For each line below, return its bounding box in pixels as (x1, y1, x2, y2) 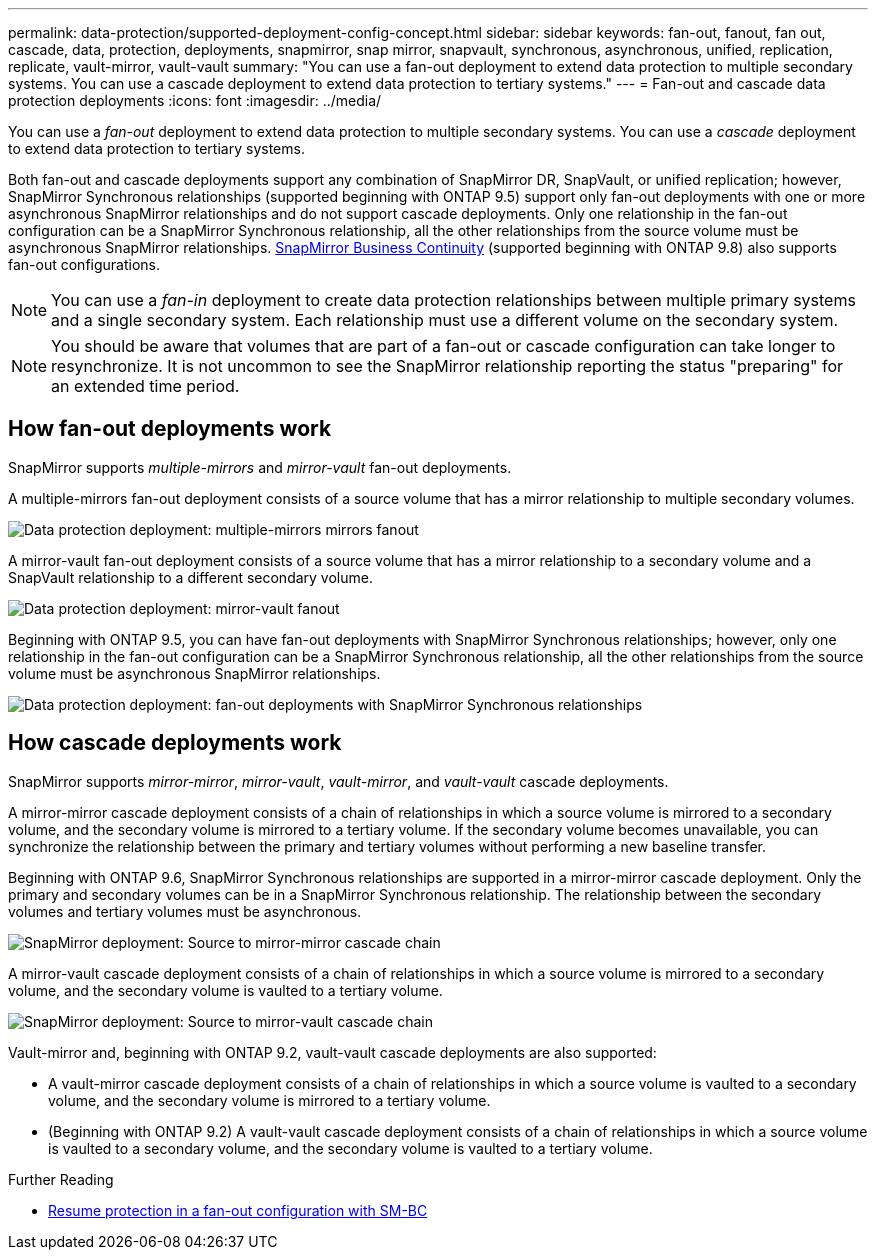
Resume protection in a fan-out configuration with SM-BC (48, 1201, 428, 1219)
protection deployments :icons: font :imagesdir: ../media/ (8, 92, 382, 109)
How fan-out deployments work (8, 416, 332, 442)
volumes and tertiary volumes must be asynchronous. (8, 902, 362, 920)
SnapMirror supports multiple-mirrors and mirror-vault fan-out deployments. (8, 458, 512, 476)
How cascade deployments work (8, 730, 342, 756)
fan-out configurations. (8, 256, 161, 273)
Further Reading (8, 1170, 114, 1188)
